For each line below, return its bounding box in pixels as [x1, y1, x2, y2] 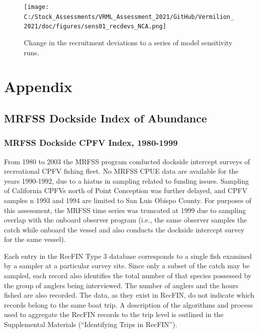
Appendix [4, 76, 73, 97]
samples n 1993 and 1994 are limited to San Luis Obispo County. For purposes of [4, 195, 252, 205]
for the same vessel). [4, 234, 66, 244]
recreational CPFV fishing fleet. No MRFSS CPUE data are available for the [4, 166, 239, 176]
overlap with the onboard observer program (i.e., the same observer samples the [4, 215, 247, 225]
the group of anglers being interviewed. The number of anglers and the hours [4, 280, 239, 290]
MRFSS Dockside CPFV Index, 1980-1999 [4, 136, 178, 149]
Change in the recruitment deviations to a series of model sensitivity [24, 37, 233, 47]
